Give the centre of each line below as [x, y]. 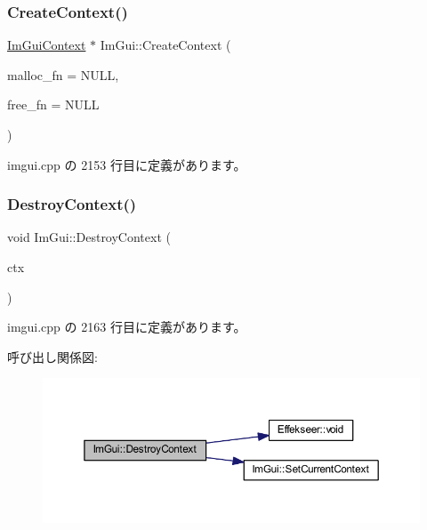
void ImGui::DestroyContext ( [89, 237]
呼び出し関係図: [52, 356]
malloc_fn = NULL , [63, 74]
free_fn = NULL [53, 104]
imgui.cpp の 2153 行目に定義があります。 [127, 164]
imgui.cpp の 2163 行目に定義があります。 [127, 327]
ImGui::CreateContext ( [165, 45]
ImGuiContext [47, 45]
